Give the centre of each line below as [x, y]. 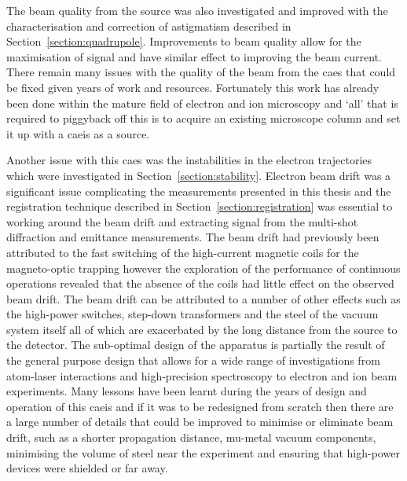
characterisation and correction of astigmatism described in [149, 26]
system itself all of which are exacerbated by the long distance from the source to [202, 329]
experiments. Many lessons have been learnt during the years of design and [187, 391]
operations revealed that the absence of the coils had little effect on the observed [200, 283]
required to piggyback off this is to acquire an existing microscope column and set [203, 118]
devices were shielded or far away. [87, 468]
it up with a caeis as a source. [78, 133]
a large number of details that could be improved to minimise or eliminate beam [200, 422]
